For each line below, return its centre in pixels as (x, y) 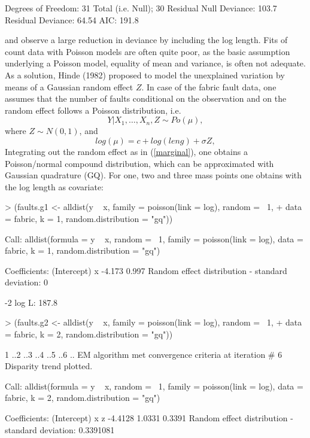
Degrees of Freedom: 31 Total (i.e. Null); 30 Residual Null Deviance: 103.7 (141, 8)
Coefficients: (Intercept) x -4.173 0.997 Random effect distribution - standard (146, 270)
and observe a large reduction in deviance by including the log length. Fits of (146, 40)
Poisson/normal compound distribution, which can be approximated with (139, 163)
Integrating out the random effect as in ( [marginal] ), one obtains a (126, 151)
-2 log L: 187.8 (31, 302)
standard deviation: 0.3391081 (60, 429)
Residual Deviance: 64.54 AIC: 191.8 (72, 19)
